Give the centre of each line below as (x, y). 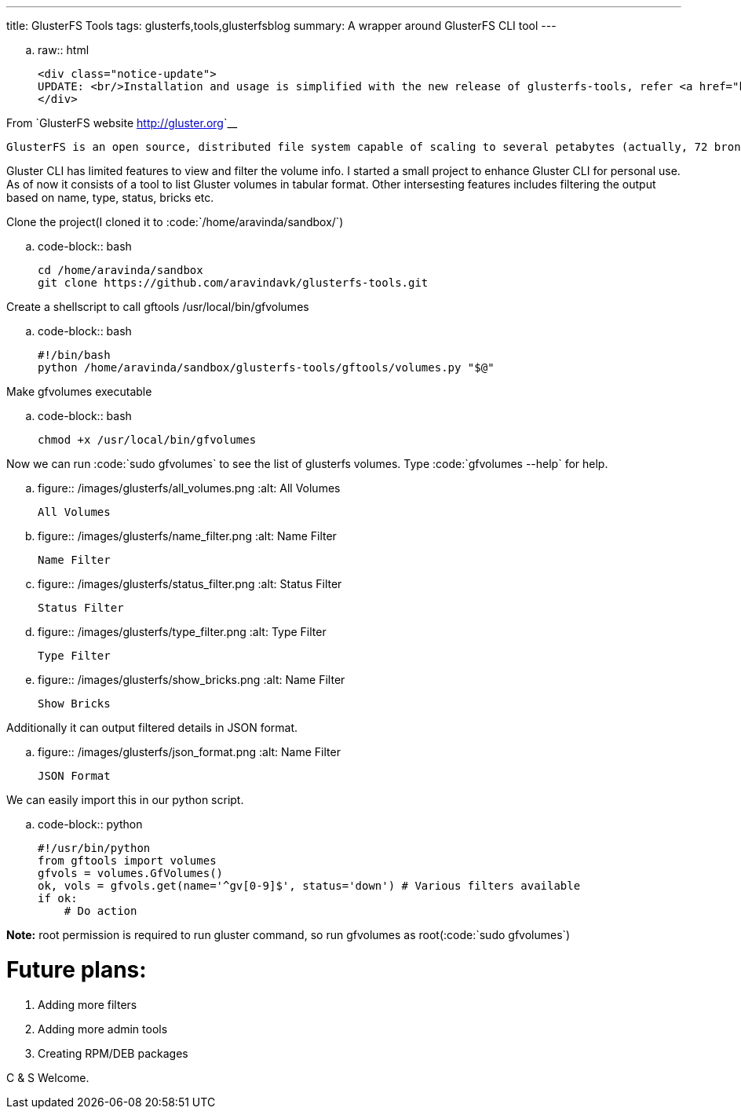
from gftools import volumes (127, 861)
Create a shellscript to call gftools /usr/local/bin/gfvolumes (158, 307)
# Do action (100, 911)
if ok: (58, 898)
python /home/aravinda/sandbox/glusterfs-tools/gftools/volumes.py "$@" (266, 367)
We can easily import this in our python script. (125, 800)
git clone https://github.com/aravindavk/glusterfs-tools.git (233, 283)
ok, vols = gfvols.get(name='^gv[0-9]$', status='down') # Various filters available (309, 886)
